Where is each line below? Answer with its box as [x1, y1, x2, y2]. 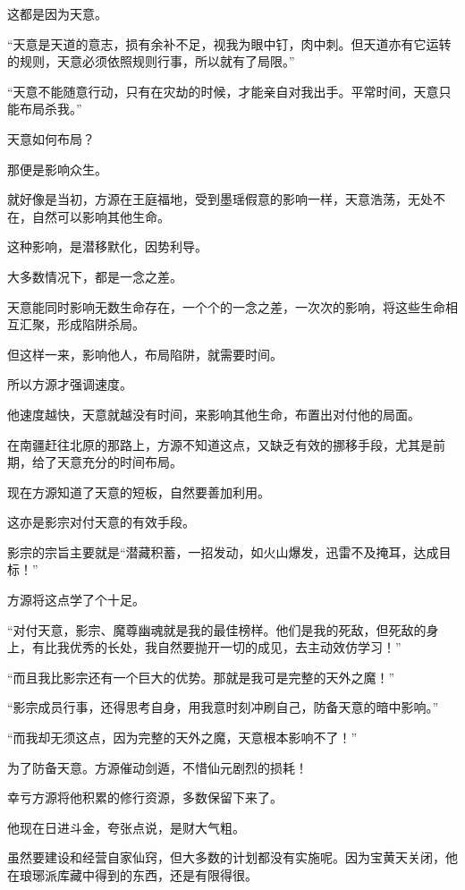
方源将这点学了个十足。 [7, 590, 145, 609]
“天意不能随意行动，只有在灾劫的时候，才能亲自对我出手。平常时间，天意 [7, 81, 439, 100]
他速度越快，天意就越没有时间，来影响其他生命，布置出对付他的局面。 [7, 404, 420, 423]
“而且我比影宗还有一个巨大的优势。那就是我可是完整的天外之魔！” [7, 667, 395, 686]
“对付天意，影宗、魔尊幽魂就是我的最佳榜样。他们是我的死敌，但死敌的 [7, 620, 427, 639]
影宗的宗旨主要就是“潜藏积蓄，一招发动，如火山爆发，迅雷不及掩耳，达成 [7, 542, 439, 561]
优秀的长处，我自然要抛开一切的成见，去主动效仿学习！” [69, 638, 402, 657]
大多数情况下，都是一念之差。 [7, 267, 182, 285]
